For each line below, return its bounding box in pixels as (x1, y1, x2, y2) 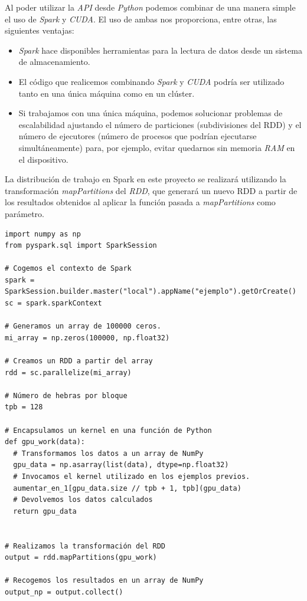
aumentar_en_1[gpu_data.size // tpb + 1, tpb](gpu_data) (13, 484, 241, 492)
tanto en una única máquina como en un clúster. (18, 87, 195, 99)
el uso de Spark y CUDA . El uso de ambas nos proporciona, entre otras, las (5, 12, 277, 25)
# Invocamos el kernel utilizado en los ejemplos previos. (13, 472, 250, 481)
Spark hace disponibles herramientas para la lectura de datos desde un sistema (18, 44, 302, 56)
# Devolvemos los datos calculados (13, 495, 153, 504)
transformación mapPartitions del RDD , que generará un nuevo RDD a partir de (5, 184, 298, 196)
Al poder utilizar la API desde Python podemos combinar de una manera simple (5, 1, 296, 13)
